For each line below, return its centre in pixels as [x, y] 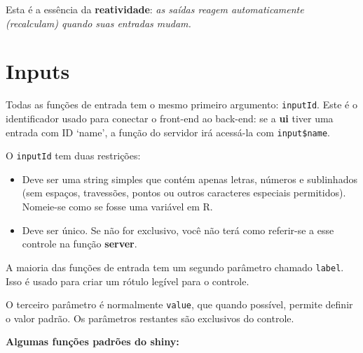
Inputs [38, 71]
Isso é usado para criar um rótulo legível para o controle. [128, 281]
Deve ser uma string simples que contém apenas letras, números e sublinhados [190, 179]
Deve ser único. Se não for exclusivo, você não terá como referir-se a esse [178, 230]
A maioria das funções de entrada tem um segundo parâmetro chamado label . [175, 267]
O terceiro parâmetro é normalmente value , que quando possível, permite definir [179, 304]
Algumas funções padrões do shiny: [93, 341]
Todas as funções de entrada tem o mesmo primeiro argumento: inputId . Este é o [181, 105]
